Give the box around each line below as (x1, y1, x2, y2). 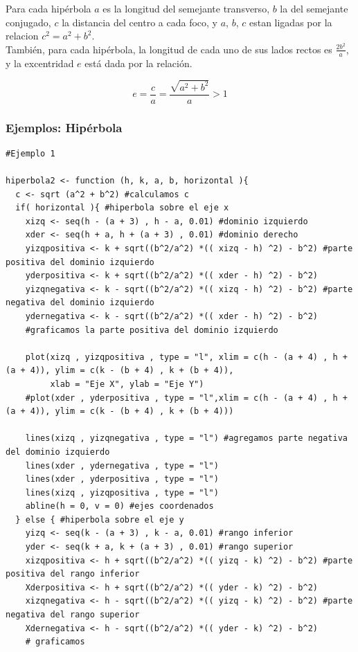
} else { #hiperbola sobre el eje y (15, 514, 184, 525)
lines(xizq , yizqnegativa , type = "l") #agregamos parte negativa (25, 433, 348, 444)
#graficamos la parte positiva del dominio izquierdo (25, 325, 278, 335)
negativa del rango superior (6, 610, 140, 620)
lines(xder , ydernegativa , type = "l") (25, 460, 219, 471)
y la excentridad (6, 55, 74, 70)
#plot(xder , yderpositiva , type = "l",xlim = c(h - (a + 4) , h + (25, 392, 348, 403)
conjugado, (6, 15, 51, 29)
